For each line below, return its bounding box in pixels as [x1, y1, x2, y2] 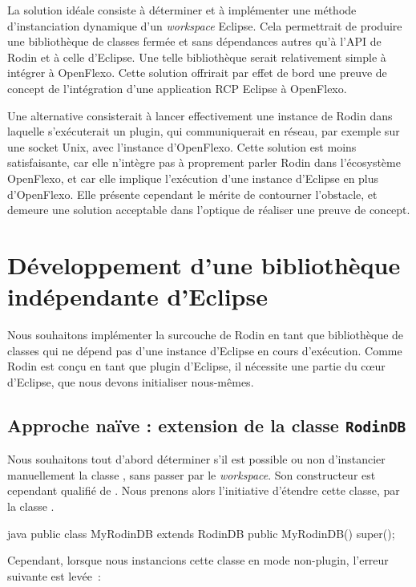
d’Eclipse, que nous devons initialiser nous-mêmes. [7, 373, 254, 390]
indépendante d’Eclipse [7, 280, 268, 313]
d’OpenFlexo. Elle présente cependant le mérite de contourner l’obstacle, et [7, 185, 378, 202]
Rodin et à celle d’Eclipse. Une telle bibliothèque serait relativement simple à [7, 48, 386, 65]
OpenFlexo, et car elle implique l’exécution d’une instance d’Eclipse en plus [7, 169, 379, 186]
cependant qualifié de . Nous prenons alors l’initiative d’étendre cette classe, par [7, 482, 400, 499]
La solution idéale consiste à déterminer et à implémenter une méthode [7, 2, 357, 18]
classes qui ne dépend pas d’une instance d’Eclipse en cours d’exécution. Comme [7, 342, 402, 358]
